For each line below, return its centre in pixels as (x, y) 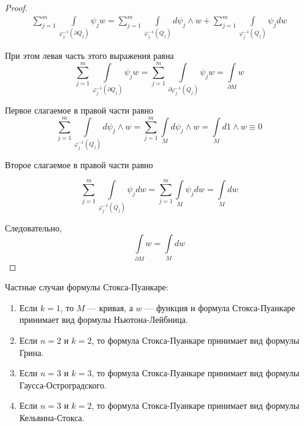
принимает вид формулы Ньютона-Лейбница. (104, 319)
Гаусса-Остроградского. (63, 385)
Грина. (32, 352)
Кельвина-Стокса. (52, 417)
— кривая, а (110, 307)
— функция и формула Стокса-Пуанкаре (220, 307)
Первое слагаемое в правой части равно (79, 110)
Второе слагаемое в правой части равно (79, 164)
